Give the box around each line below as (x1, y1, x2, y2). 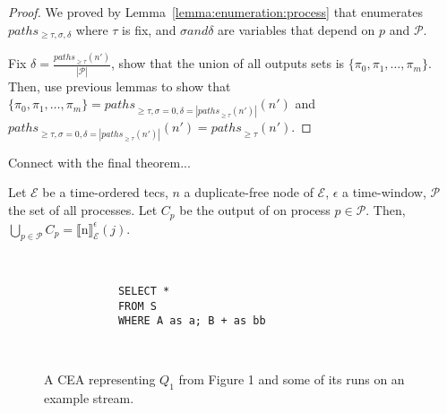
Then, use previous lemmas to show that (8, 76, 231, 95)
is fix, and (122, 20, 176, 39)
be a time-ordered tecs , (42, 183, 168, 202)
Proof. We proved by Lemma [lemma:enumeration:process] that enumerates (8, 3, 423, 21)
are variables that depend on (218, 20, 375, 39)
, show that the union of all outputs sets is (110, 54, 345, 73)
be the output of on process (179, 201, 331, 219)
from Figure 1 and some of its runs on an (178, 370, 405, 389)
